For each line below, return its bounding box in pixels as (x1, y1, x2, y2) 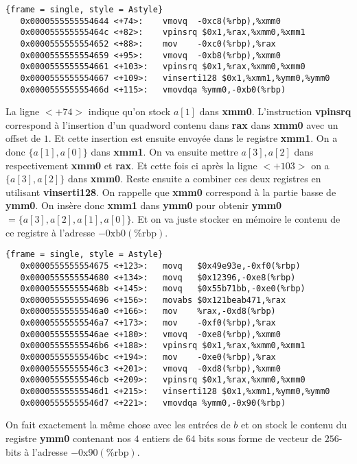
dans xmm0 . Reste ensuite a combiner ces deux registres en (68, 171, 321, 186)
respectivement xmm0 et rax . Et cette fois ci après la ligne (5, 158, 257, 172)
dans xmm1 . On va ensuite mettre (91, 145, 238, 159)
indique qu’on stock (88, 104, 171, 119)
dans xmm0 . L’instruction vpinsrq (199, 104, 352, 119)
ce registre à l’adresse (5, 225, 95, 239)
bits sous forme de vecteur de (198, 430, 322, 445)
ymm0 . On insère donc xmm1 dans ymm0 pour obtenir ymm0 (5, 198, 282, 212)
